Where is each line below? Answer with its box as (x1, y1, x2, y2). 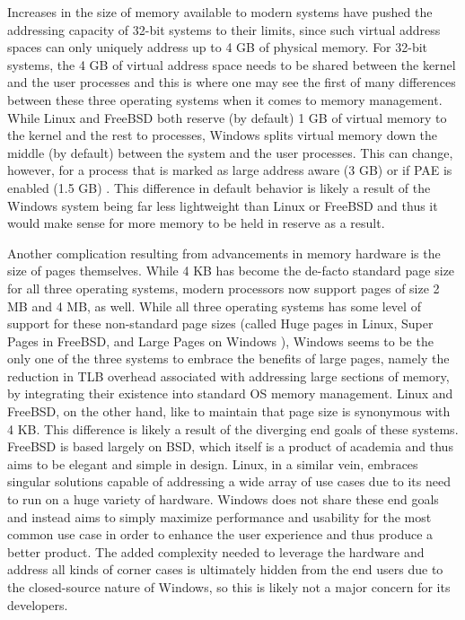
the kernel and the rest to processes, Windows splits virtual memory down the (7, 126, 438, 144)
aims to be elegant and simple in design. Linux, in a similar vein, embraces (7, 454, 418, 473)
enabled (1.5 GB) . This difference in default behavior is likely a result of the (7, 178, 431, 196)
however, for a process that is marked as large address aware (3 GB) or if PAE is (7, 161, 452, 179)
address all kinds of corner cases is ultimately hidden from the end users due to (7, 560, 443, 579)
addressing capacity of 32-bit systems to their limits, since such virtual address (7, 20, 441, 39)
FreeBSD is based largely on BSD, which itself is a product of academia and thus (7, 437, 453, 456)
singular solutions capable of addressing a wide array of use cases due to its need (7, 472, 451, 491)
